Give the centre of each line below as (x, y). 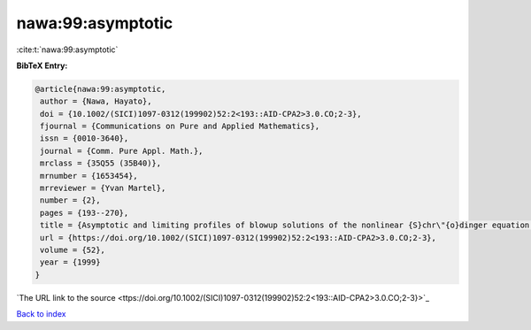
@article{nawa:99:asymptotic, (100, 89)
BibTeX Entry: (42, 65)
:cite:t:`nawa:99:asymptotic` (67, 50)
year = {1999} (70, 262)
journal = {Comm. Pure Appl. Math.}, (122, 151)
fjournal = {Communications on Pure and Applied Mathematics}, (180, 127)
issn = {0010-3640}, (85, 138)
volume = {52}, (73, 250)
